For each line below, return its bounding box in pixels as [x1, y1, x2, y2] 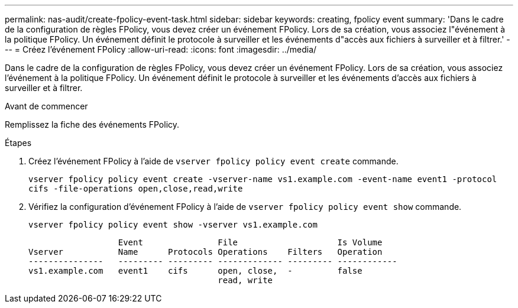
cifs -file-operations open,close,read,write [28, 184, 243, 193]
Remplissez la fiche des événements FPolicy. [5, 119, 180, 129]
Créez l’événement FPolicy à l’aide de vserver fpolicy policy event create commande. [28, 156, 399, 166]
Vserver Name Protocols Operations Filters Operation [28, 247, 383, 257]
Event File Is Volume [118, 238, 383, 247]
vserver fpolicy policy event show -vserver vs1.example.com [28, 220, 318, 229]
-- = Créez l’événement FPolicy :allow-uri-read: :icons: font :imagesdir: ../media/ [5, 44, 317, 54]
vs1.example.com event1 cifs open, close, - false [28, 266, 362, 275]
